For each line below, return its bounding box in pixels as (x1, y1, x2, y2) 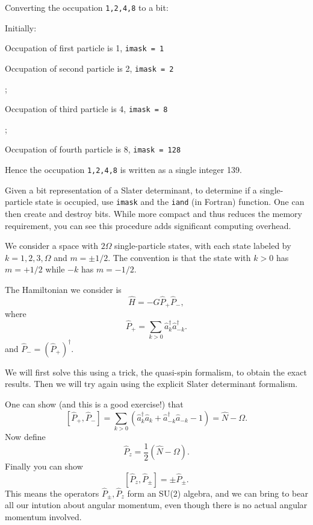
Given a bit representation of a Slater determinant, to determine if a (5, 183, 257, 196)
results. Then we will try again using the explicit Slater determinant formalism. (5, 377, 298, 390)
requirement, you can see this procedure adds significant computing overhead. (5, 219, 291, 231)
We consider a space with (5, 239, 98, 252)
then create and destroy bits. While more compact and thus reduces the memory (5, 207, 302, 219)
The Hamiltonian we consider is (5, 283, 122, 295)
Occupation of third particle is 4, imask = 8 (5, 102, 168, 115)
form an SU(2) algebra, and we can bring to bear (127, 486, 308, 499)
